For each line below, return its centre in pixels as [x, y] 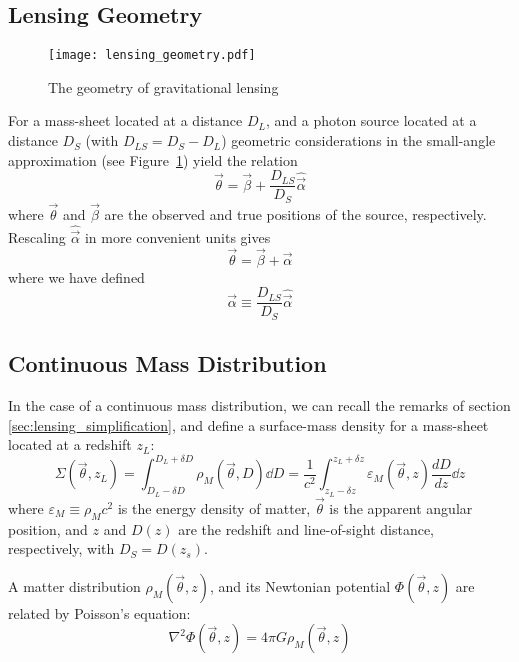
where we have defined [76, 276]
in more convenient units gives [177, 237]
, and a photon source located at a [371, 120]
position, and [48, 528]
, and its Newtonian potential [300, 585]
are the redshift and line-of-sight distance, [306, 528]
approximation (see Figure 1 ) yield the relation [153, 159]
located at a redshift [70, 444]
